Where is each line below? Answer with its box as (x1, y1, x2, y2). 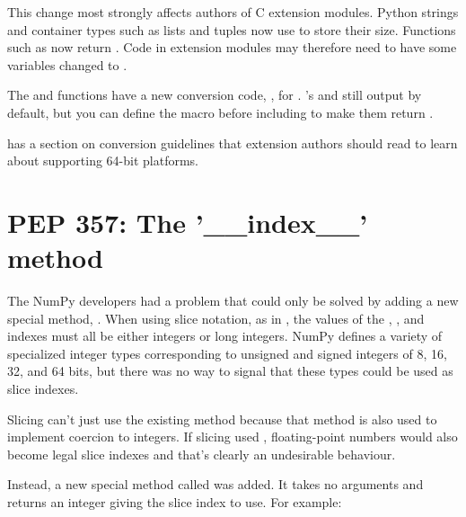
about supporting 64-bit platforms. (7, 151, 199, 170)
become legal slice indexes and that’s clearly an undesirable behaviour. (7, 444, 396, 463)
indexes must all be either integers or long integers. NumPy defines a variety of (7, 326, 443, 345)
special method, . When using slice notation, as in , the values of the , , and (7, 308, 425, 327)
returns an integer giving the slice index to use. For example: (7, 493, 342, 511)
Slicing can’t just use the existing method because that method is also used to (7, 409, 437, 428)
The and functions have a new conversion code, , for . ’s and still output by (7, 85, 422, 104)
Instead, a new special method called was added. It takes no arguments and (7, 475, 424, 494)
